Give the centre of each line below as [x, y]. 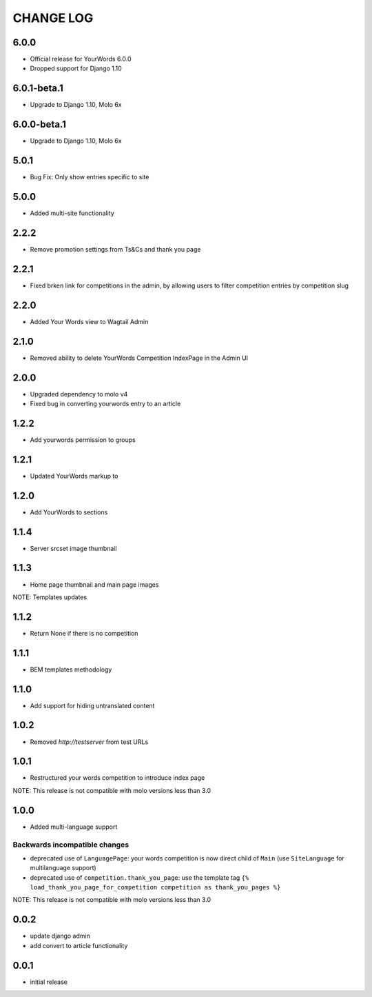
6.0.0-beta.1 [40, 124]
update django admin [60, 936]
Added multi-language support [74, 827]
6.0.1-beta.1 [38, 89]
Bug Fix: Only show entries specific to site [90, 177]
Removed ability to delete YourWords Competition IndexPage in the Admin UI [139, 358]
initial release [49, 982]
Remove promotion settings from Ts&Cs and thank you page [115, 249]
